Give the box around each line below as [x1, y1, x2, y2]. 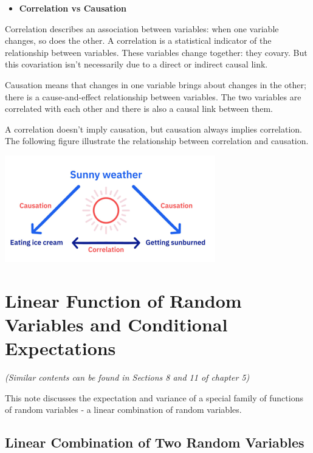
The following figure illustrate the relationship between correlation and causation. [5, 134, 309, 147]
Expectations [5, 336, 116, 361]
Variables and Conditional [5, 311, 228, 336]
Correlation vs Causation [19, 2, 127, 14]
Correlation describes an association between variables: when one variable [5, 22, 279, 35]
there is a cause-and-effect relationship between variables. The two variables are [5, 90, 301, 103]
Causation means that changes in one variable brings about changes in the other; [5, 78, 306, 91]
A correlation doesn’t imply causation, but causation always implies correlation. [5, 122, 303, 135]
